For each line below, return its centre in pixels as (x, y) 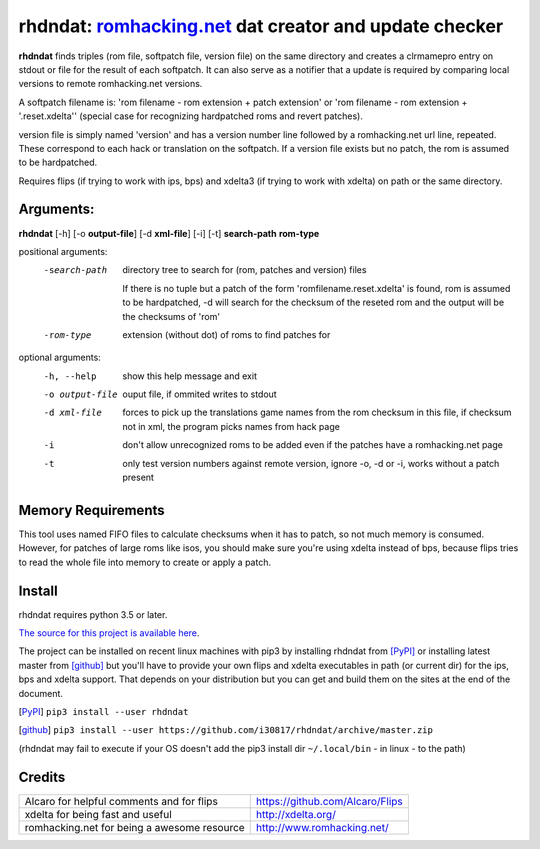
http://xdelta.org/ (296, 814)
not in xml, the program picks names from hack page (231, 426)
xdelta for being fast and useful (98, 814)
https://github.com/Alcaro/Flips (329, 801)
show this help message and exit (189, 376)
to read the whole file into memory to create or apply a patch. (145, 562)
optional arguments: (60, 357)
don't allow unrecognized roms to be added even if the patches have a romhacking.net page (313, 445)
